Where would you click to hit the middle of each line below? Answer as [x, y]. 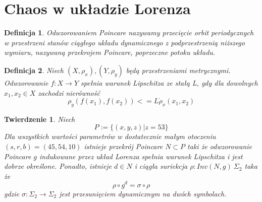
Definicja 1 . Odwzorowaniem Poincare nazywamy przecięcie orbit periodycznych [129, 32]
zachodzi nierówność [69, 92]
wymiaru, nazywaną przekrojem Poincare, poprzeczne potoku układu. [110, 52]
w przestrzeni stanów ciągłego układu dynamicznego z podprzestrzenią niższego [124, 42]
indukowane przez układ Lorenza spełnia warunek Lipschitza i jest [141, 156]
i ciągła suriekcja [161, 166]
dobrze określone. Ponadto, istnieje [58, 166]
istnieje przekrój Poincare [123, 146]
